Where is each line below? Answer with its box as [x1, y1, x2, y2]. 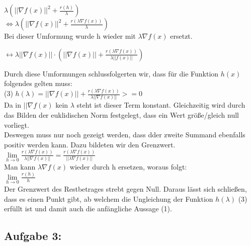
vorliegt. [4, 119, 29, 130]
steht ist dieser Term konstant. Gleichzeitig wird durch [76, 100, 245, 110]
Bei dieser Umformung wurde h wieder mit [4, 31, 136, 41]
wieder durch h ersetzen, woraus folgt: [69, 161, 187, 172]
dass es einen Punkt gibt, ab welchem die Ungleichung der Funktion [4, 193, 213, 204]
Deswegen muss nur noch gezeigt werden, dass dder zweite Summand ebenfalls [4, 129, 245, 140]
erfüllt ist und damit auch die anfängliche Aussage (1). [4, 203, 172, 214]
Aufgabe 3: [4, 228, 62, 243]
